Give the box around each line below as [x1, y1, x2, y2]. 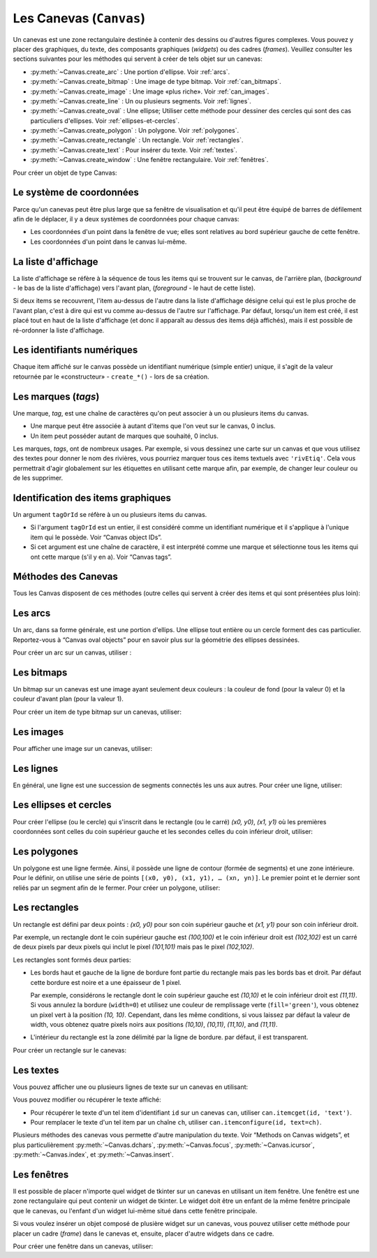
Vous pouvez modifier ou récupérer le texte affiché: [13, 1095, 161, 1104]
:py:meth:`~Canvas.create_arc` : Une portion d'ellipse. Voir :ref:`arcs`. [30, 67, 230, 76]
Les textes [13, 1064, 59, 1076]
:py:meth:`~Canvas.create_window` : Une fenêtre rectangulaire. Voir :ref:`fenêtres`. [30, 156, 269, 164]
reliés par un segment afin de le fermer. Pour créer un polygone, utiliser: [13, 884, 221, 892]
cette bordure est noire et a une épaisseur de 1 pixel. [30, 978, 182, 986]
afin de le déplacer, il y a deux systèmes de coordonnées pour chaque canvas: [13, 214, 240, 223]
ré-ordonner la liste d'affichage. [13, 326, 105, 335]
